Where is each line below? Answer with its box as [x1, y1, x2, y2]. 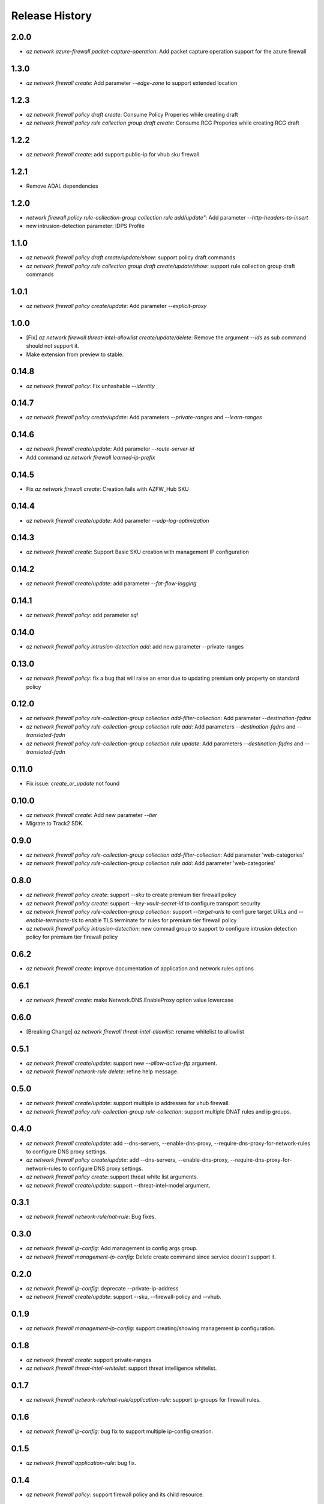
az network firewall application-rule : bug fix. [26, 1459, 136, 1466]
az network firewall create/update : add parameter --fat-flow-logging [26, 580, 197, 587]
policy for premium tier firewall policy [26, 933, 118, 941]
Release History [11, 9, 92, 22]
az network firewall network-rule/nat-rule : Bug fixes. [26, 1213, 156, 1221]
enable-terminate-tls [26, 916, 78, 923]
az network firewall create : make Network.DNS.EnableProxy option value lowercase [26, 996, 234, 1004]
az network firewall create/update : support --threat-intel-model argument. [26, 1182, 211, 1189]
